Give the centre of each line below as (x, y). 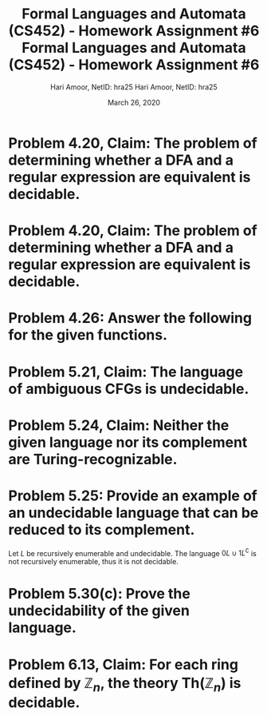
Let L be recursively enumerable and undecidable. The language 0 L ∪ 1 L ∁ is (132, 552)
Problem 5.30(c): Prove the (100, 594)
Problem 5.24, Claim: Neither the (119, 425)
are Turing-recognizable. (93, 459)
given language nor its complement (128, 442)
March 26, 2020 (134, 102)
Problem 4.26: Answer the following (130, 318)
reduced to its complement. (102, 529)
